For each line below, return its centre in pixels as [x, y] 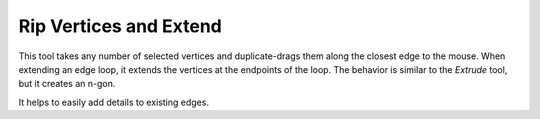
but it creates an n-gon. [67, 84]
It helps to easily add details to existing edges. [114, 102]
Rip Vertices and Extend [120, 26]
